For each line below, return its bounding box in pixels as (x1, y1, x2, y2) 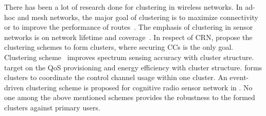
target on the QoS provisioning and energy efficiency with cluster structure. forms (4, 62, 262, 72)
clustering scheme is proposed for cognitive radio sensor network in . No (26, 82, 253, 92)
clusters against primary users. (4, 102, 100, 112)
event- (229, 72, 249, 83)
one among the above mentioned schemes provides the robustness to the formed (4, 92, 255, 103)
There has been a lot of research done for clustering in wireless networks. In (4, 2, 243, 12)
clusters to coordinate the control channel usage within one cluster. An (4, 72, 227, 83)
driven (4, 82, 24, 92)
